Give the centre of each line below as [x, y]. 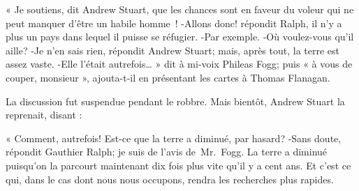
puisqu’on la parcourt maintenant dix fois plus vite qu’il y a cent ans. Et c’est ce [178, 165]
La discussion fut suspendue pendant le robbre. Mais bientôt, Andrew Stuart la [175, 101]
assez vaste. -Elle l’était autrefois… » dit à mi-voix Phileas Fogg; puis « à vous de [179, 64]
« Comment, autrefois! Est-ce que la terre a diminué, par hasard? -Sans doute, [174, 138]
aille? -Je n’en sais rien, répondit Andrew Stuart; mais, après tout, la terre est [173, 50]
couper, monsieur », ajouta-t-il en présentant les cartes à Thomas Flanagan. [168, 77]
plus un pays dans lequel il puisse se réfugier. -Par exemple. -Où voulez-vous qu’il [180, 37]
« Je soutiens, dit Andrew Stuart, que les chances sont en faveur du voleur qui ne [180, 9]
